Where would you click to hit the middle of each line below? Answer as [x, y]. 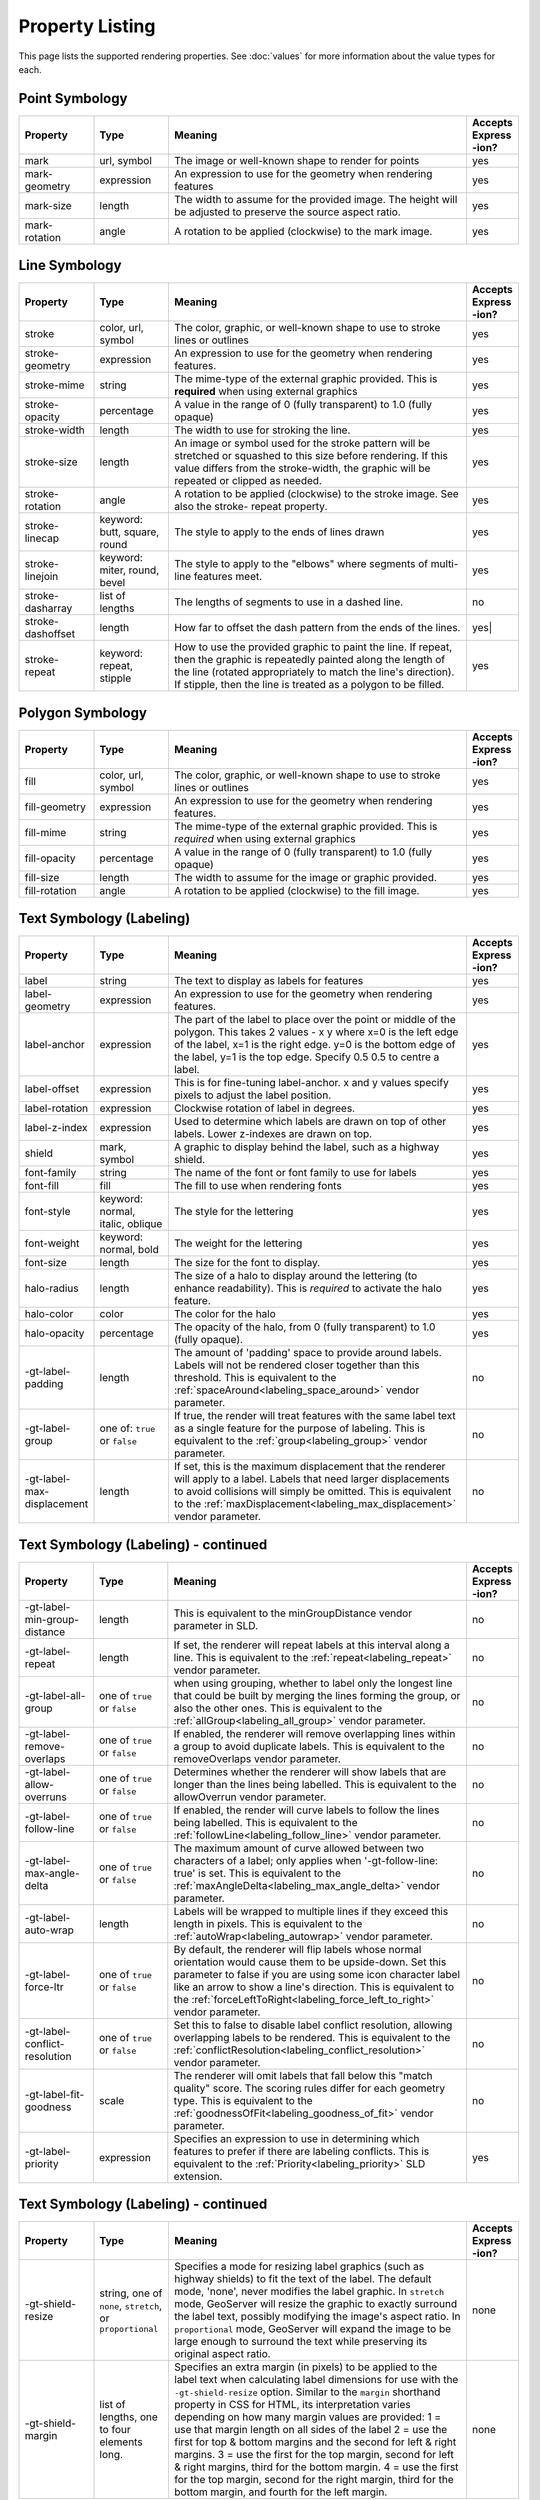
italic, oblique [131, 1224]
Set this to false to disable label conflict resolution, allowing [313, 2025]
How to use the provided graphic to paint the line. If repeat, [313, 647]
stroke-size [51, 462]
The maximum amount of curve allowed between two [299, 1848]
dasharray [48, 608]
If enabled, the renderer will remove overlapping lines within [314, 1733]
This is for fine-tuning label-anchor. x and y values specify [311, 1083]
